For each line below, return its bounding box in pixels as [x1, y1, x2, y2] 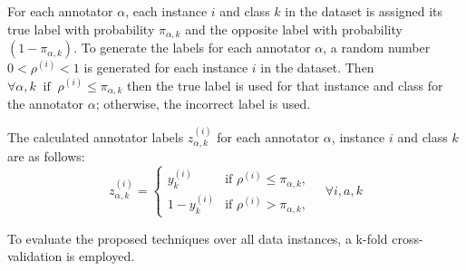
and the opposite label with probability [185, 19, 403, 38]
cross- [392, 228, 423, 247]
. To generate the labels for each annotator [73, 38, 311, 57]
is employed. [65, 247, 135, 266]
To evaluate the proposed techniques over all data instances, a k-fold [7, 228, 388, 247]
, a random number [323, 38, 431, 57]
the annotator [7, 94, 84, 113]
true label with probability [7, 19, 155, 38]
